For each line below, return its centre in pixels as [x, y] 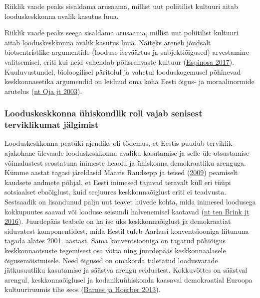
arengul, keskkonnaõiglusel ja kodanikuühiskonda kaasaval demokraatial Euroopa [129, 279]
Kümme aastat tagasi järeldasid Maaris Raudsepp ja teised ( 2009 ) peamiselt [121, 172]
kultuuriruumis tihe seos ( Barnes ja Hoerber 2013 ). [83, 289]
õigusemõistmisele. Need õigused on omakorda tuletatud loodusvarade [111, 260]
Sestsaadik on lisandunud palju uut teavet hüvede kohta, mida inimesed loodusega [130, 202]
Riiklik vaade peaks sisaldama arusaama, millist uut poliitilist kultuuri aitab [121, 6]
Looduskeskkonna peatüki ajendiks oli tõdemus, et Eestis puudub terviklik [119, 143]
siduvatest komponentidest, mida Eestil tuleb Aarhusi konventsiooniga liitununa [127, 231]
